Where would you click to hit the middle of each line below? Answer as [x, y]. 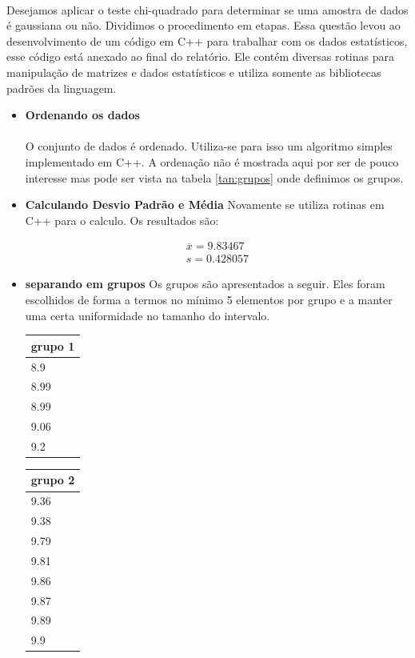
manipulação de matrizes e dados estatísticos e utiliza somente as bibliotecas [194, 72]
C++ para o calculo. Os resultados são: [122, 220]
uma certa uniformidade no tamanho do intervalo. [148, 315]
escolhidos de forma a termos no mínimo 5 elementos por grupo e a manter [209, 299]
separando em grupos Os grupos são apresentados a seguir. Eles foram [205, 284]
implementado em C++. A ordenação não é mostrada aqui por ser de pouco [212, 161]
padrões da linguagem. [62, 88]
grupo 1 [53, 345]
